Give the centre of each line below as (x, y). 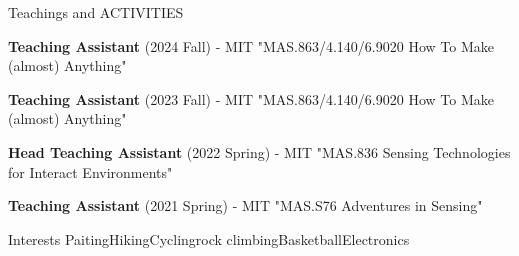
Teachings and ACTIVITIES (96, 12)
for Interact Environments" (90, 171)
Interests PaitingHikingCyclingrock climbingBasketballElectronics (209, 238)
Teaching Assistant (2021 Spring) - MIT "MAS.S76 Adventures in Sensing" (245, 205)
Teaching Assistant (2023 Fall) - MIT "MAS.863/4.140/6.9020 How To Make (251, 98)
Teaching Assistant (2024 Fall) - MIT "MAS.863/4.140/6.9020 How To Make (251, 45)
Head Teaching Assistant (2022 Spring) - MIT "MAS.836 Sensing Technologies (259, 151)
